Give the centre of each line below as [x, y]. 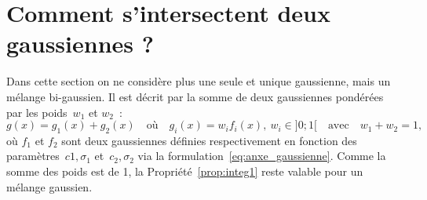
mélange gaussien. [49, 186]
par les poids [37, 112]
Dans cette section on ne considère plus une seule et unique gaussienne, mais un [199, 81]
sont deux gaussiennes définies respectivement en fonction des [209, 140]
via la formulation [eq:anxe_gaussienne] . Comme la [262, 156]
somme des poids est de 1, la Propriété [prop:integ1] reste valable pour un [185, 171]
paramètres [33, 156]
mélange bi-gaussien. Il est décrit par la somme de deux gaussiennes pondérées [195, 96]
